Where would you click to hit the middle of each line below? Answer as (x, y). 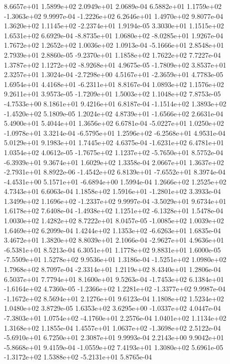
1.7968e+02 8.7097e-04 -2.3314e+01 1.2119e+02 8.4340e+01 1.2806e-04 (113, 269)
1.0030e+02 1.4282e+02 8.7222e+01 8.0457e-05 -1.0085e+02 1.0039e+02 (114, 221)
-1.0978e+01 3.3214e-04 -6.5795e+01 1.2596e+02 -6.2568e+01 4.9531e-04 (115, 133)
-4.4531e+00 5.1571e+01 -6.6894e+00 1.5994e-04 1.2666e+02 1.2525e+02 (115, 181)
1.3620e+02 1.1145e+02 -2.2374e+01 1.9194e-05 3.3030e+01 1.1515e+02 (114, 26)
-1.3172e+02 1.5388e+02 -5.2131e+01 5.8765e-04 (78, 357)
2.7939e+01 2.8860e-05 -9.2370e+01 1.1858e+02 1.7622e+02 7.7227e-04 (113, 54)
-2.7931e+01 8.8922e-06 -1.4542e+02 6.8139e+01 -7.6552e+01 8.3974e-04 (115, 172)
